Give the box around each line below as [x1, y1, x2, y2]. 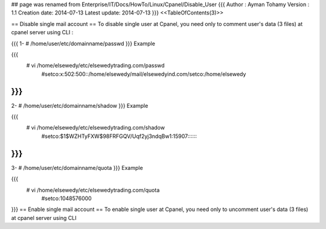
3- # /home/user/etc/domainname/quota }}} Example [11, 164, 143, 171]
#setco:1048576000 [41, 195, 92, 202]
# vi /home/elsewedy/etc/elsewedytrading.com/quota [26, 186, 160, 193]
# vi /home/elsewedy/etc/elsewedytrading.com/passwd [26, 62, 165, 69]
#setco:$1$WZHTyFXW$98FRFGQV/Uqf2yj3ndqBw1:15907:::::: [41, 133, 197, 140]
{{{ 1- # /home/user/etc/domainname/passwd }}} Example [11, 40, 155, 47]
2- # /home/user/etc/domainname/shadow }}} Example [11, 102, 149, 109]
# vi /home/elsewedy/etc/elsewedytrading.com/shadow [26, 124, 165, 131]
